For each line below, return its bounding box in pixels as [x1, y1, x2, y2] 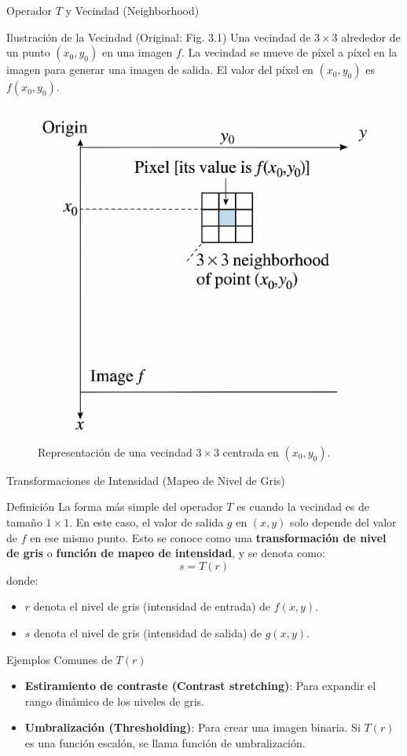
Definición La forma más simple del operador [6, 498, 223, 515]
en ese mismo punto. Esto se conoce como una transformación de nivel [30, 529, 387, 545]
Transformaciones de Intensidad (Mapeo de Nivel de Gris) [6, 472, 285, 488]
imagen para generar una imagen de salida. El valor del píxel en [6, 61, 313, 78]
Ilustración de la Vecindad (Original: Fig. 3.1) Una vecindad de [6, 28, 311, 45]
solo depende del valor [290, 513, 397, 530]
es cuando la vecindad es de [236, 498, 370, 515]
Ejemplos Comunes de [6, 651, 112, 667]
